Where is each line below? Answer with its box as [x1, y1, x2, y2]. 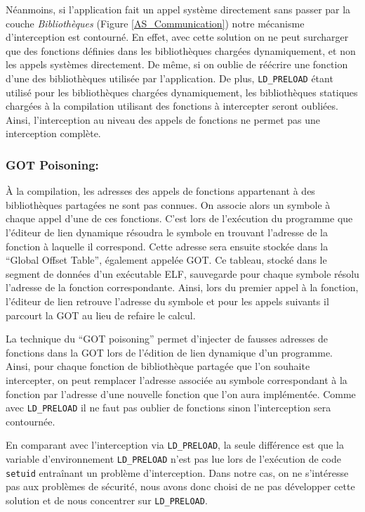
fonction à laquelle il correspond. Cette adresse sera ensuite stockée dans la [6, 238, 328, 253]
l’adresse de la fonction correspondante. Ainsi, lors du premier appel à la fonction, [6, 280, 359, 295]
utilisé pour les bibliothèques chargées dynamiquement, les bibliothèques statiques [6, 84, 358, 99]
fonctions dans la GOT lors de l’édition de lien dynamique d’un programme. [6, 345, 333, 359]
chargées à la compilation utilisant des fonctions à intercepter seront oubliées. [6, 98, 338, 113]
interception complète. [6, 126, 101, 141]
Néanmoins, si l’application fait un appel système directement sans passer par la [6, 2, 351, 16]
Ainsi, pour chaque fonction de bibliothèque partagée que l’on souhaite [6, 359, 310, 373]
